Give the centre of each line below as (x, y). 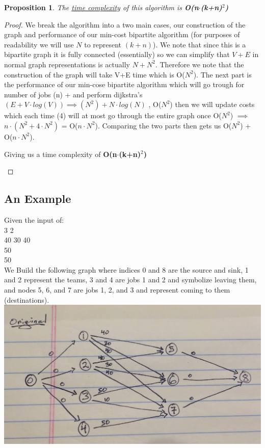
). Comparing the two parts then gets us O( (163, 125)
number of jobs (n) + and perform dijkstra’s (73, 94)
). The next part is (222, 74)
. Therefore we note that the (200, 64)
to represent (103, 44)
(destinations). (27, 299)
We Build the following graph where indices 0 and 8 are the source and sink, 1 (126, 269)
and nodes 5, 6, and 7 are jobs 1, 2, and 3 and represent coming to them (117, 290)
